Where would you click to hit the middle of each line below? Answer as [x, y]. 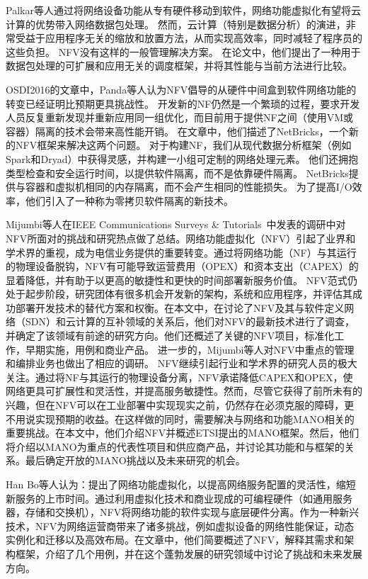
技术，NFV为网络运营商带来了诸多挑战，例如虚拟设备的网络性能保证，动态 [180, 525]
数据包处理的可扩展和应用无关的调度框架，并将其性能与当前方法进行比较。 [179, 66]
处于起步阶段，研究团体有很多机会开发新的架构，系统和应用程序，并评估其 [179, 294]
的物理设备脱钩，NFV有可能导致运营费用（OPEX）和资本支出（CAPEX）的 [182, 266]
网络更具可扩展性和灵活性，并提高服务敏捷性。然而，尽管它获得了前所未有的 [184, 391]
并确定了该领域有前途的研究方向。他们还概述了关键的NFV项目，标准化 [170, 336]
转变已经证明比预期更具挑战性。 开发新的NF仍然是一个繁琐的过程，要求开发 [183, 103]
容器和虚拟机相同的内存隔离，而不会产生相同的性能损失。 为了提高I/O [189, 187]
